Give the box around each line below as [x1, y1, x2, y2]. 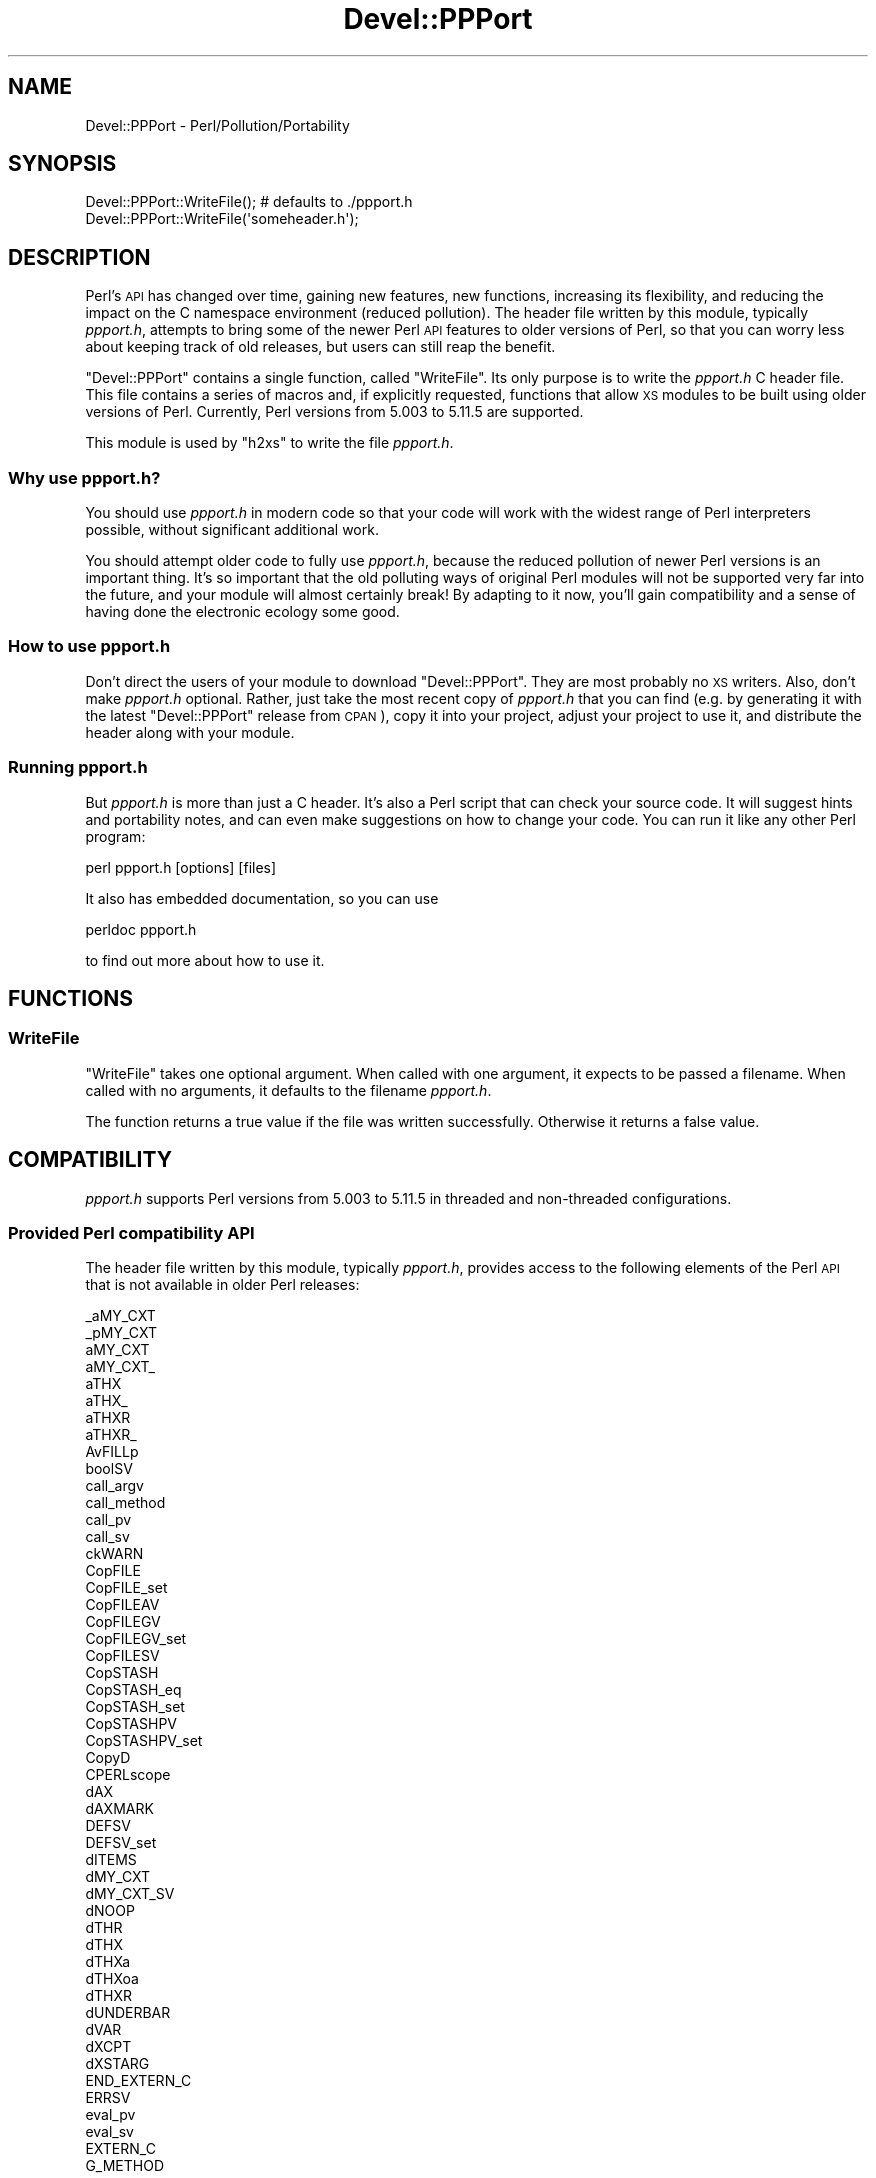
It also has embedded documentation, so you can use [85, 889, 439, 907]
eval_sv [85, 2123, 134, 2141]
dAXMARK [85, 1800, 154, 1818]
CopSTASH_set [85, 1698, 185, 1716]
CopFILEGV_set [85, 1630, 187, 1648]
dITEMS [85, 1851, 137, 1869]
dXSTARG [85, 2055, 150, 2073]
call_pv [85, 1511, 132, 1529]
